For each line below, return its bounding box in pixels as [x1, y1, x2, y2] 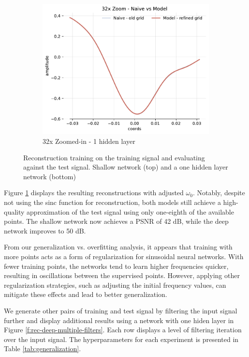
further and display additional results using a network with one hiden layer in [4, 315, 234, 325]
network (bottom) [23, 171, 76, 181]
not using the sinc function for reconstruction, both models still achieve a [4, 197, 221, 207]
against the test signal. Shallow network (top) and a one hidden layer [23, 162, 228, 172]
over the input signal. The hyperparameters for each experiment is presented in [4, 334, 239, 344]
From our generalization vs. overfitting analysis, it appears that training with [4, 242, 233, 252]
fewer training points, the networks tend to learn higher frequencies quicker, [4, 261, 229, 271]
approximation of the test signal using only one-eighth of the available [27, 206, 234, 217]
